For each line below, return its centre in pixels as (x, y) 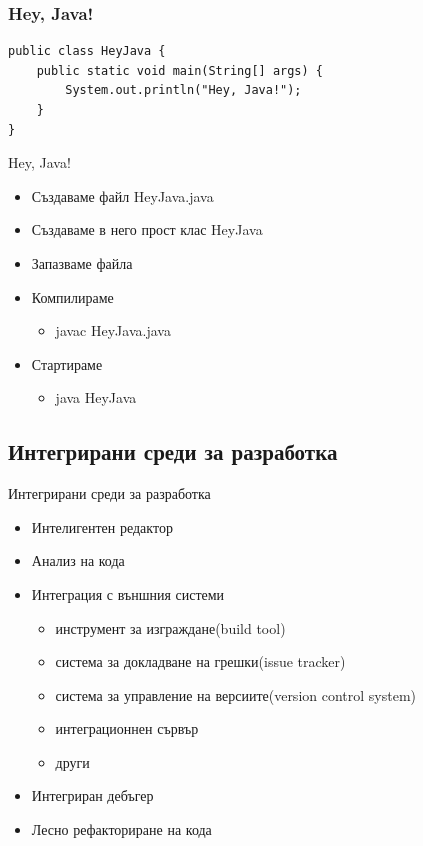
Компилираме (72, 296)
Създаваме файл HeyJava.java (122, 195)
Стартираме (67, 363)
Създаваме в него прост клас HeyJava (147, 229)
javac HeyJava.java (113, 330)
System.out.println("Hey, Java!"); (183, 90)
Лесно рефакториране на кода (121, 829)
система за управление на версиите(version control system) (236, 694)
